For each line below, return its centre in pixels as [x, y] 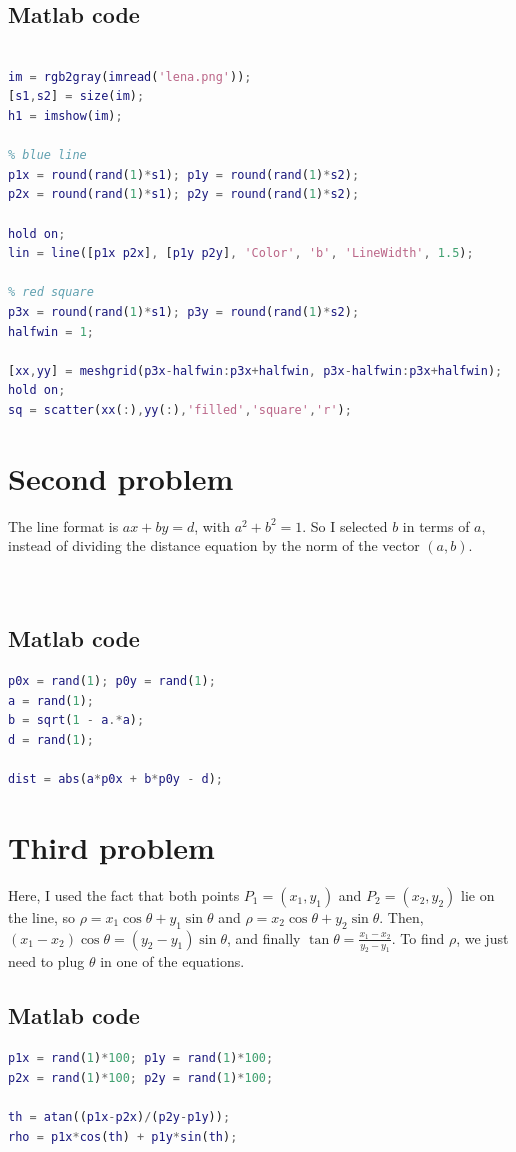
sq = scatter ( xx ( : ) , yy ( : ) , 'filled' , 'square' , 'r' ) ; [180, 409]
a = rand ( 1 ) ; [51, 700]
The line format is [63, 525]
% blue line [47, 155]
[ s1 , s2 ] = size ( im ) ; [76, 96]
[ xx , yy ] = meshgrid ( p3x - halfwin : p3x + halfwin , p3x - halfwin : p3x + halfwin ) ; [255, 370]
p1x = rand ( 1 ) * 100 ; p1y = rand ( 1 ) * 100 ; [141, 1058]
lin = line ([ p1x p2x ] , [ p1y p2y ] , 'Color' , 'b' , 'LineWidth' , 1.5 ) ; [241, 253]
